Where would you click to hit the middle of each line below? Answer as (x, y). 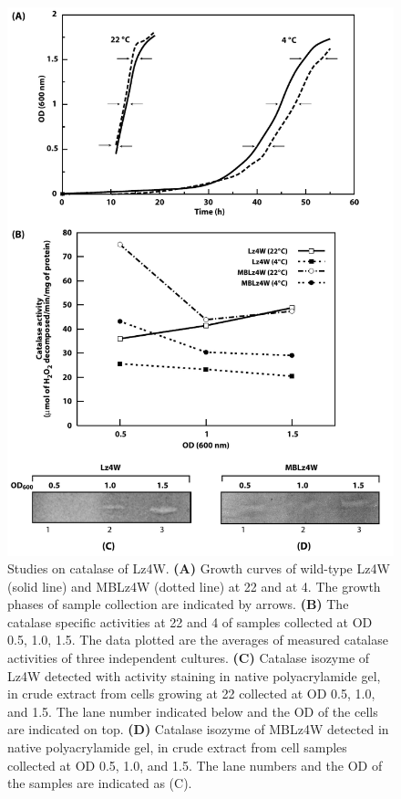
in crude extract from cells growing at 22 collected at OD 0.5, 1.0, (191, 694)
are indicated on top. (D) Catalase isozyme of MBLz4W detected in (198, 729)
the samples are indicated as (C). (100, 783)
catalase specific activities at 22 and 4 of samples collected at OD (190, 621)
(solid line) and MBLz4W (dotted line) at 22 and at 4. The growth (194, 586)
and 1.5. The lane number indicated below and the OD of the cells (193, 711)
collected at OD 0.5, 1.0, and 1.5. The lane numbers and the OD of (195, 765)
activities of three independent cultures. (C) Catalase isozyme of (189, 658)
